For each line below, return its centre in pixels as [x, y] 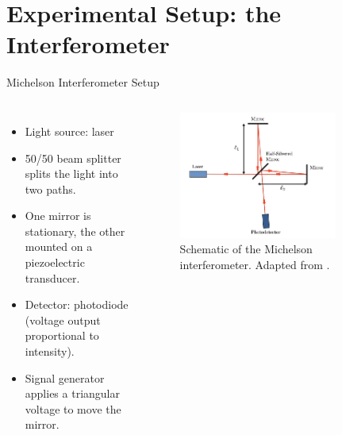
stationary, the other [75, 231]
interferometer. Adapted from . [255, 264]
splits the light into [71, 173]
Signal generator [65, 377]
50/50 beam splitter [73, 158]
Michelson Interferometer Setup [83, 82]
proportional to [62, 335]
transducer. [52, 277]
